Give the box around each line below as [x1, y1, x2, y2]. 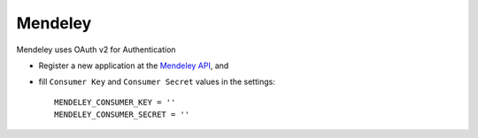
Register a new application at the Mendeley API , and [38, 60, 229, 71]
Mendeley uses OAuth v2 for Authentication [16, 44, 176, 55]
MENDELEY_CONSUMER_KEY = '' [54, 97, 176, 107]
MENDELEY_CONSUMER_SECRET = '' [54, 110, 190, 119]
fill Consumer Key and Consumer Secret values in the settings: [38, 76, 276, 88]
